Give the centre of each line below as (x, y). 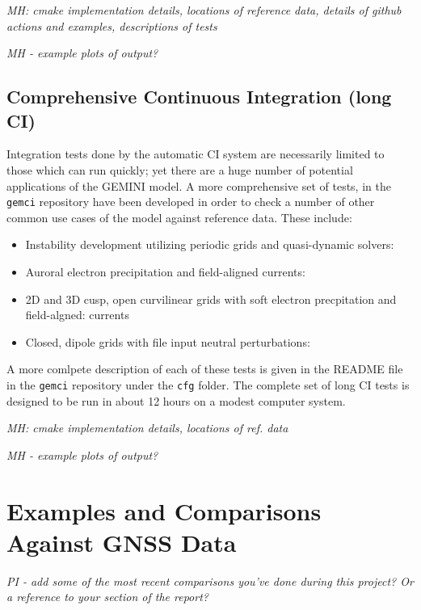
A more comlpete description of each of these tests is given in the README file (205, 369)
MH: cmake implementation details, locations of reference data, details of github (204, 10)
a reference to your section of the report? (107, 597)
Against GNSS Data (122, 542)
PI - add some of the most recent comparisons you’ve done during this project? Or (210, 581)
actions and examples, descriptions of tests (112, 25)
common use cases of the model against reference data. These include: (179, 217)
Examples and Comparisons (164, 510)
